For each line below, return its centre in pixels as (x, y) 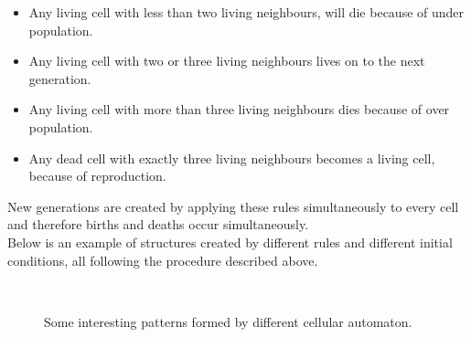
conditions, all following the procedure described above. (163, 260)
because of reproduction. (97, 176)
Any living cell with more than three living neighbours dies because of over (239, 109)
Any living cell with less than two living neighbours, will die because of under (246, 12)
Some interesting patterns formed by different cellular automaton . (228, 321)
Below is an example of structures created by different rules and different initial (230, 242)
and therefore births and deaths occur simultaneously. (158, 224)
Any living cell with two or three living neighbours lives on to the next (227, 61)
